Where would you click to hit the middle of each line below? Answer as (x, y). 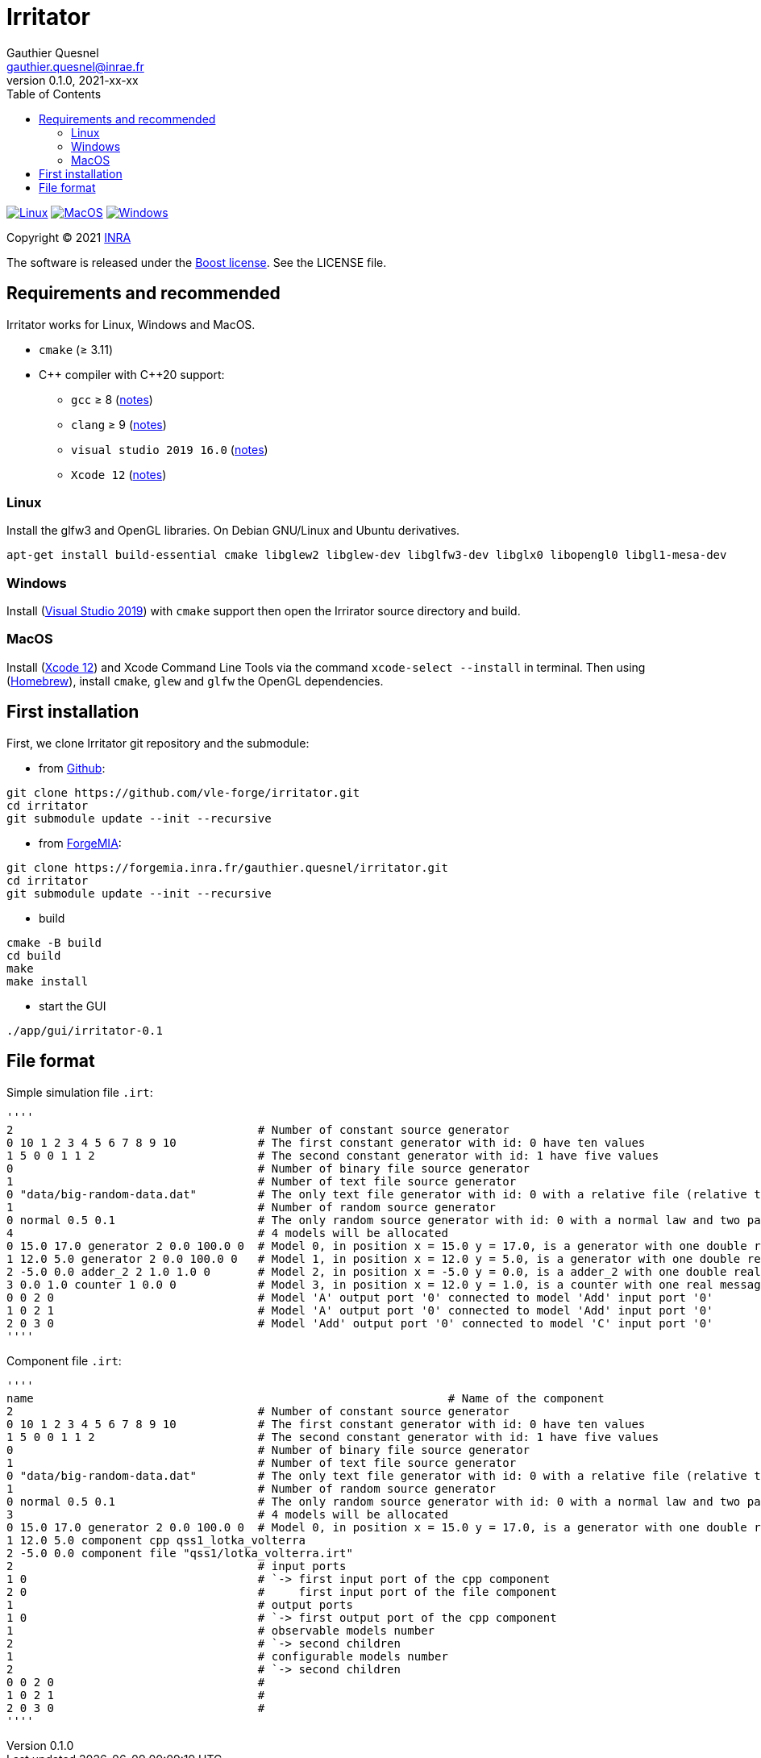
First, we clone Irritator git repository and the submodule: (158, 743)
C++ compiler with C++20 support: (132, 374)
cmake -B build (54, 942)
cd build (34, 955)
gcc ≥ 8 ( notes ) (112, 399)
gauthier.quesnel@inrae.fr (75, 66)
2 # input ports (177, 1566)
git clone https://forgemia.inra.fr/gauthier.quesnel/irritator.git (227, 867)
